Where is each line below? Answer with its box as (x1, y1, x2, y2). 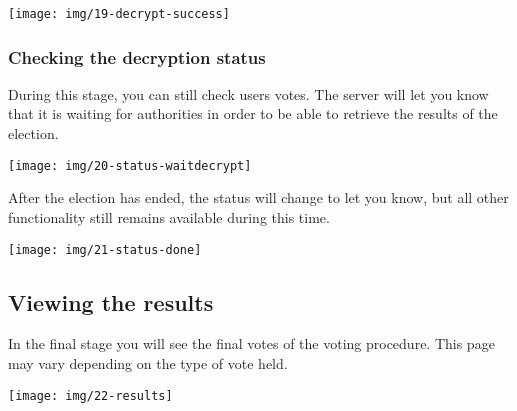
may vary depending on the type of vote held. (8, 352, 288, 373)
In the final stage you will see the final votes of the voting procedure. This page (8, 333, 495, 354)
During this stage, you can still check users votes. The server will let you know (8, 83, 489, 104)
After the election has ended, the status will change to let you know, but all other (8, 187, 509, 208)
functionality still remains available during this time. (8, 206, 330, 227)
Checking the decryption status (8, 44, 266, 69)
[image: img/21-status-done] (8, 242, 202, 257)
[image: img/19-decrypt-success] (8, 7, 230, 21)
